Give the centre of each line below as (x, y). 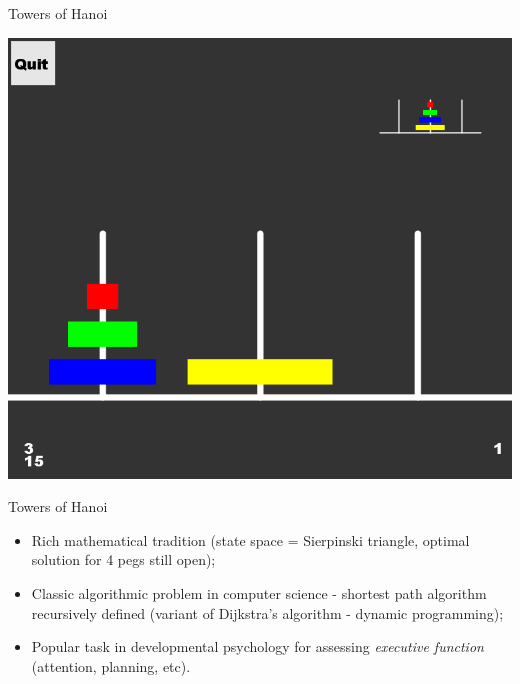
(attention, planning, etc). (111, 665)
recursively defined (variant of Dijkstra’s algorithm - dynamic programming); (267, 612)
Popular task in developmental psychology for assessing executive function (257, 646)
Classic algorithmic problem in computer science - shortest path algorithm (259, 592)
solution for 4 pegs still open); (123, 559)
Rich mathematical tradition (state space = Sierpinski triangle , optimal (250, 539)
